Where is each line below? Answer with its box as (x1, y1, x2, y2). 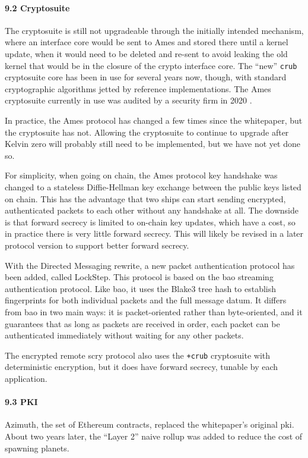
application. (5, 372, 47, 384)
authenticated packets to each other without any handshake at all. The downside (5, 204, 299, 217)
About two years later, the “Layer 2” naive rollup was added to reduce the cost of (5, 429, 303, 442)
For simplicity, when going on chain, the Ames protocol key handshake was (5, 169, 278, 181)
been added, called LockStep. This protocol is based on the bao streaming (5, 271, 274, 283)
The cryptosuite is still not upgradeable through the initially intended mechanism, (5, 24, 304, 36)
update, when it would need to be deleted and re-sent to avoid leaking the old (5, 47, 288, 59)
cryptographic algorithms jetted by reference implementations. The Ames (5, 82, 271, 95)
